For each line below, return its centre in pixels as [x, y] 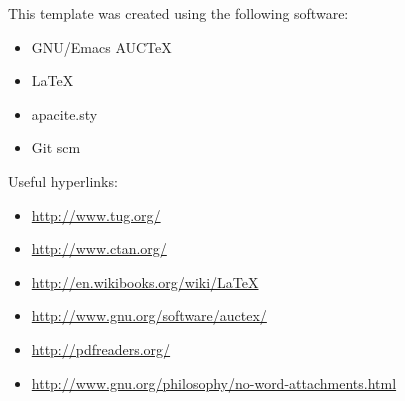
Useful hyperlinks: [63, 180]
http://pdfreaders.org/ [101, 348]
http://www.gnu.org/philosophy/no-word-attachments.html [214, 382]
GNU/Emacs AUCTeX [101, 46]
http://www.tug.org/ [96, 214]
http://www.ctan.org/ [99, 248]
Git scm [56, 147]
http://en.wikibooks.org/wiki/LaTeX [145, 281]
